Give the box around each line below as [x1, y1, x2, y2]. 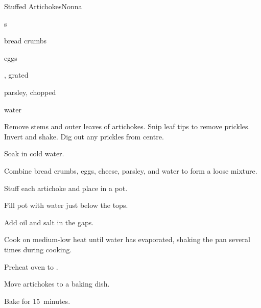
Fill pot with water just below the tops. [4, 200, 128, 210]
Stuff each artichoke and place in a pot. [4, 182, 128, 193]
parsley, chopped [4, 86, 56, 97]
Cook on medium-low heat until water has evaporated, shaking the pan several [4, 234, 250, 245]
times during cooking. [4, 244, 72, 254]
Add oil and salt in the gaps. [4, 217, 94, 227]
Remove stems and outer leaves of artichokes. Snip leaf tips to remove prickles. [4, 121, 250, 132]
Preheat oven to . [4, 261, 58, 272]
